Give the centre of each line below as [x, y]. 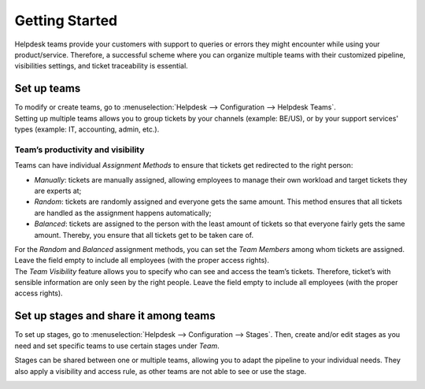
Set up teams [48, 89]
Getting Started [66, 20]
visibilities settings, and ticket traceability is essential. [101, 66]
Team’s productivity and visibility [79, 150]
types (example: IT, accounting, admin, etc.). [87, 129]
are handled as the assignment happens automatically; [123, 213]
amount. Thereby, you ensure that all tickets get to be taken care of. [144, 235]
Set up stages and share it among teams [115, 316]
